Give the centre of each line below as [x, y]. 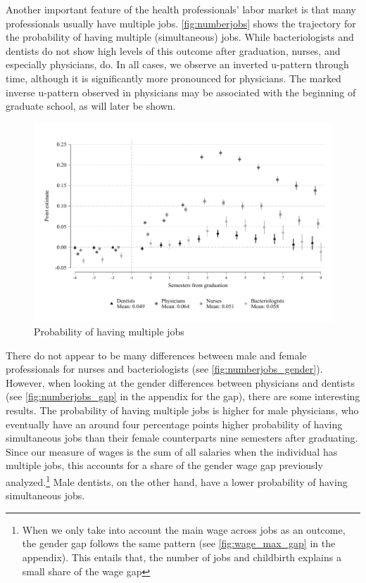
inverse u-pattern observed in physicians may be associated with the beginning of [181, 92]
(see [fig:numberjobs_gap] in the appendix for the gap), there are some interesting [183, 396]
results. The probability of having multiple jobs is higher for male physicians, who [182, 410]
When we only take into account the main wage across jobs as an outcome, [184, 529]
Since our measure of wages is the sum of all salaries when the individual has [172, 451]
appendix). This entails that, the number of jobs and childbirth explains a [182, 557]
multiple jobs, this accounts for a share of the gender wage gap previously [164, 465]
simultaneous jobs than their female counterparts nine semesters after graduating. [182, 438]
